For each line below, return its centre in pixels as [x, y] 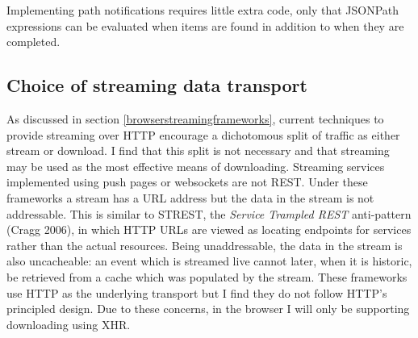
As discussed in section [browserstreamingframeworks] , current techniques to [195, 118]
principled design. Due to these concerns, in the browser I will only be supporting [208, 309]
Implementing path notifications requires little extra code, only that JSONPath [203, 10]
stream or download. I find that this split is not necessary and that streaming [198, 150]
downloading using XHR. [69, 324]
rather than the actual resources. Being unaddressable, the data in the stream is [205, 245]
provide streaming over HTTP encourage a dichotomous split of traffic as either [203, 134]
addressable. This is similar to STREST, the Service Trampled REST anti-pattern [209, 213]
